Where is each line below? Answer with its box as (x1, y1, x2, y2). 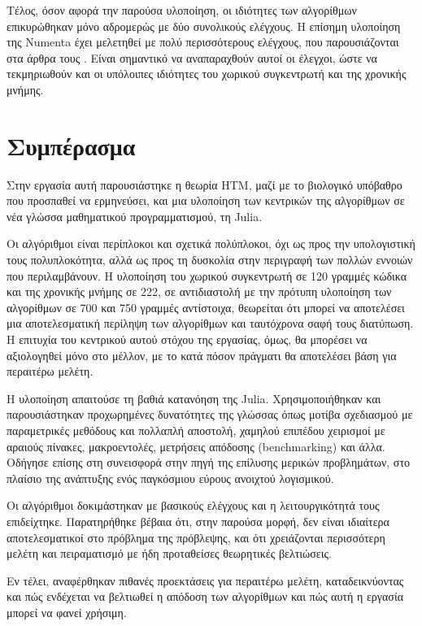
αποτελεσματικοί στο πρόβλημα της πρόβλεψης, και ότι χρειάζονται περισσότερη (7, 528, 385, 546)
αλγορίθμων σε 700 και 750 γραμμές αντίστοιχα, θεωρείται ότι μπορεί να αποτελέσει (7, 298, 405, 315)
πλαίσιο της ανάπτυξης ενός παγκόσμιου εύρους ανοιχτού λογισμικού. (7, 469, 334, 486)
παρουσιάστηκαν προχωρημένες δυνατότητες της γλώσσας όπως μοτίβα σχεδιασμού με (7, 406, 413, 423)
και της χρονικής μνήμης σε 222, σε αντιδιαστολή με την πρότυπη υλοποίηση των (7, 283, 392, 300)
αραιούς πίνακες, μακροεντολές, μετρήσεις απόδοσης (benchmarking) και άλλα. (7, 437, 385, 454)
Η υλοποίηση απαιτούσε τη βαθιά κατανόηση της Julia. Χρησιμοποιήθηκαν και (7, 389, 381, 406)
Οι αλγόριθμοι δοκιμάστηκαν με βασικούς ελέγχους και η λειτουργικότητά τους (7, 497, 380, 514)
